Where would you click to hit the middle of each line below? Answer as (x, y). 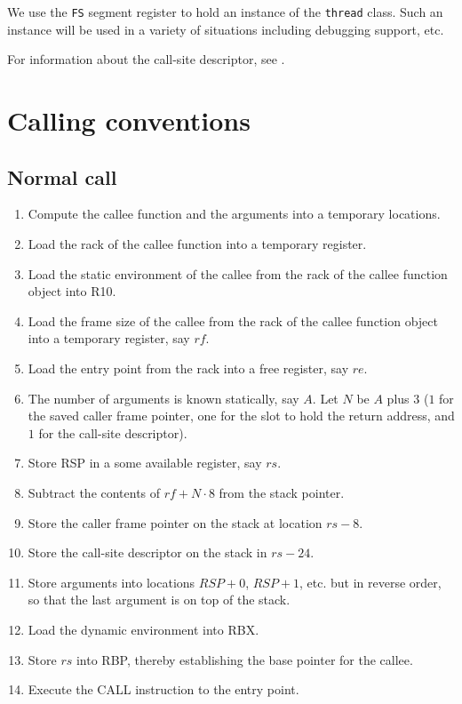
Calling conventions (129, 120)
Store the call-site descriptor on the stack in (147, 552)
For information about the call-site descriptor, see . (146, 59)
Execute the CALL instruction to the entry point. (163, 689)
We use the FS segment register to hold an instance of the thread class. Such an (225, 12)
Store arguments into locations (112, 582)
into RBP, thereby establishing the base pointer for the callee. (244, 659)
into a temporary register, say (109, 338)
